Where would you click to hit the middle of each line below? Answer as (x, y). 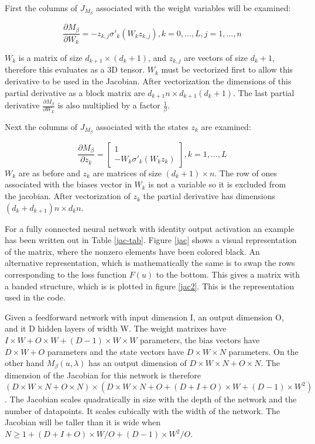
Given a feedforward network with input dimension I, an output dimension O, (144, 317)
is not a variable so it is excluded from (217, 184)
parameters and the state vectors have (116, 351)
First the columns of (41, 8)
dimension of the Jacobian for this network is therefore (103, 375)
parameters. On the (263, 351)
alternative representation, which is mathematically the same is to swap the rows (150, 263)
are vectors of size (216, 58)
